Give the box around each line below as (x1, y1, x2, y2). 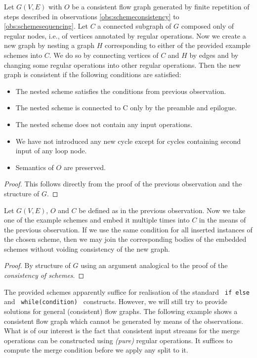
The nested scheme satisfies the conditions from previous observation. (15, 86, 226, 96)
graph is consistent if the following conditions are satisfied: (4, 69, 181, 80)
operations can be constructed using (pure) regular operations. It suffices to (4, 335, 233, 345)
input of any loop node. (15, 145, 87, 156)
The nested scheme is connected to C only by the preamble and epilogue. (15, 102, 237, 113)
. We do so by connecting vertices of (49, 49, 159, 60)
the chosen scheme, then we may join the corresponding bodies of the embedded (4, 234, 247, 244)
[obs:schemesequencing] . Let (4, 21, 88, 31)
